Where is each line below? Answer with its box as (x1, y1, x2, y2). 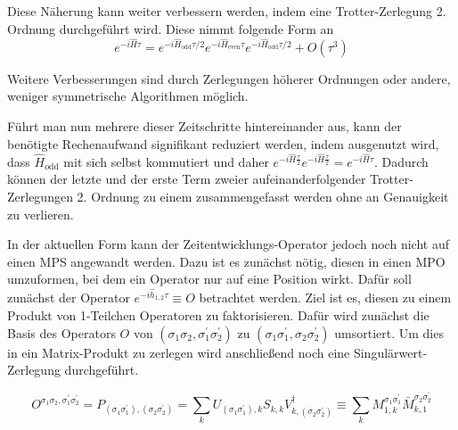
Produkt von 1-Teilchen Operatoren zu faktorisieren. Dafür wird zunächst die (7, 306, 429, 325)
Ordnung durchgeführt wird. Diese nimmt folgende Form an (7, 19, 334, 37)
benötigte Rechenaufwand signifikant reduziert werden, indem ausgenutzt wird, (7, 134, 439, 153)
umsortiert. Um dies (334, 323, 444, 342)
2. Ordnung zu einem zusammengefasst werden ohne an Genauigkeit (77, 187, 449, 206)
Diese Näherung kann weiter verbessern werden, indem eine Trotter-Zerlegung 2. (7, 2, 446, 20)
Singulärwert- (353, 343, 428, 361)
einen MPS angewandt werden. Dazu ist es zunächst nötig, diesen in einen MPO (7, 252, 446, 270)
